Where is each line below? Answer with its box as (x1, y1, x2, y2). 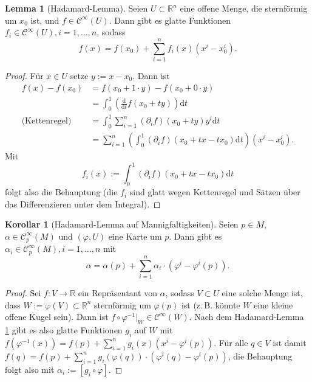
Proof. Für (5, 69, 44, 82)
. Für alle (214, 336, 248, 349)
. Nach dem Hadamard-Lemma (189, 310, 304, 323)
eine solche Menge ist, (222, 286, 303, 299)
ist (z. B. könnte (181, 298, 240, 311)
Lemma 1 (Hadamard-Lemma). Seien (5, 2, 148, 14)
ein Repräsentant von (78, 286, 157, 299)
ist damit (273, 336, 307, 349)
